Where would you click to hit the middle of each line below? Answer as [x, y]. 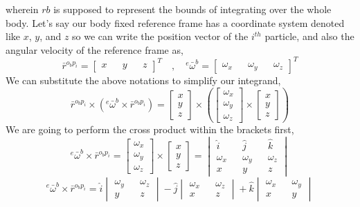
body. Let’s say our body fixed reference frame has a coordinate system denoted [175, 22]
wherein [22, 9]
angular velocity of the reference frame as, [94, 49]
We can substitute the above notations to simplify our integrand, [143, 80]
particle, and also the [309, 36]
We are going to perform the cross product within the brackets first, [150, 129]
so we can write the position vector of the [160, 36]
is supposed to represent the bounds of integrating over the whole [192, 9]
